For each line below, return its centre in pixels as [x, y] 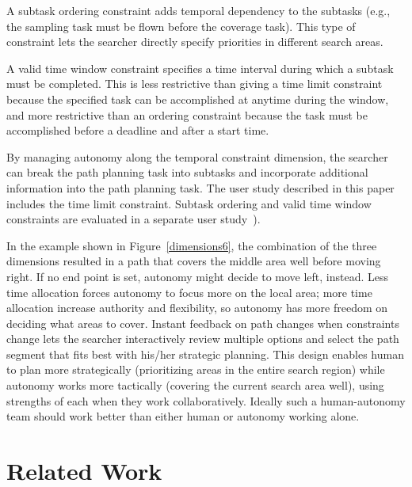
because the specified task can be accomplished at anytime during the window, [198, 99]
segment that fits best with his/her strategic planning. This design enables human [205, 354]
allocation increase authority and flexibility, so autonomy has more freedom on [197, 308]
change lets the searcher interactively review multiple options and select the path [203, 339]
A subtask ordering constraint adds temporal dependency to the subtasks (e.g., [198, 10]
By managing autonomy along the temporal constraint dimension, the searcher [197, 156]
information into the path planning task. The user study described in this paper [200, 187]
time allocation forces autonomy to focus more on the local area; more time [189, 292]
